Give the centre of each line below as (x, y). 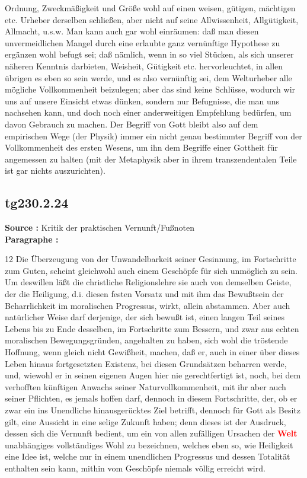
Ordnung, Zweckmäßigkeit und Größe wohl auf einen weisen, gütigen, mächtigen (150, 8)
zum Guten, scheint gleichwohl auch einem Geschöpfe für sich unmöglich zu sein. (151, 270)
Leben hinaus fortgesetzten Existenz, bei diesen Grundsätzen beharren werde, (146, 363)
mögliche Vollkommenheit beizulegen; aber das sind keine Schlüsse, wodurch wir (150, 89)
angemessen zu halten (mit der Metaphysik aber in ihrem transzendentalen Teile (151, 159)
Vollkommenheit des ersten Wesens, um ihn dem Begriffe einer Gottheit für (141, 147)
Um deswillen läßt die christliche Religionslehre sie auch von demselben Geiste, (148, 282)
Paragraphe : (32, 239)
